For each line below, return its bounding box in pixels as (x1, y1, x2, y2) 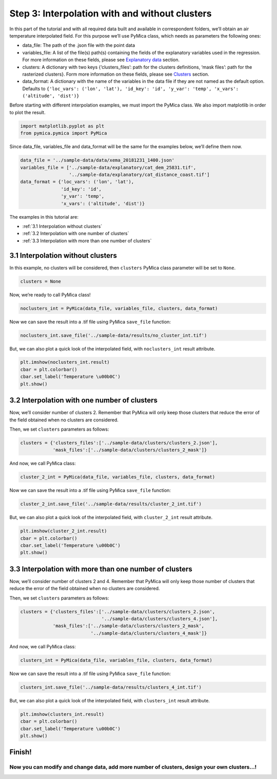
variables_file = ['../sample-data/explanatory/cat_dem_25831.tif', (20, 165, 196, 170)
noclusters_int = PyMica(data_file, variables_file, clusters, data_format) (20, 305, 218, 311)
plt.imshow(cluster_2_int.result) (20, 528, 107, 534)
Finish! (9, 748, 32, 756)
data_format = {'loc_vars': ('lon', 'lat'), (20, 179, 134, 185)
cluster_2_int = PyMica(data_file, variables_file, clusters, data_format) (20, 474, 215, 480)
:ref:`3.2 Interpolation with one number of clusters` (22, 231, 129, 237)
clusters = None (20, 278, 62, 284)
